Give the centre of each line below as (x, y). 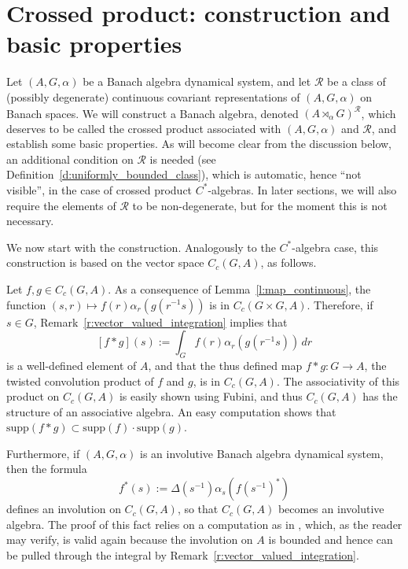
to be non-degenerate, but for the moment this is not (260, 205)
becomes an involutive (331, 509)
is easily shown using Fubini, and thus (211, 396)
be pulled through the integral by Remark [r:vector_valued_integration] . (183, 554)
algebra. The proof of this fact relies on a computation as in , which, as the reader (204, 524)
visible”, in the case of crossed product (99, 189)
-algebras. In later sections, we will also (302, 189)
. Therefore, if (340, 304)
